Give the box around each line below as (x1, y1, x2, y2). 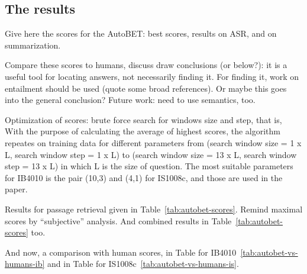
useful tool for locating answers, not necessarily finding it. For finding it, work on (5, 70, 299, 82)
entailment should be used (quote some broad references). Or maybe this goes (5, 82, 287, 94)
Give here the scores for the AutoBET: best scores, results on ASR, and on (5, 27, 277, 40)
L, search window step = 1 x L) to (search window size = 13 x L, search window (5, 148, 297, 160)
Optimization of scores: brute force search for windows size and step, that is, (5, 113, 282, 125)
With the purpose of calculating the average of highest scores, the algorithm (5, 125, 280, 137)
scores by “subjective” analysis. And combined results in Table (5, 214, 232, 227)
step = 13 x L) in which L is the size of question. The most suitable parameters (5, 160, 293, 172)
